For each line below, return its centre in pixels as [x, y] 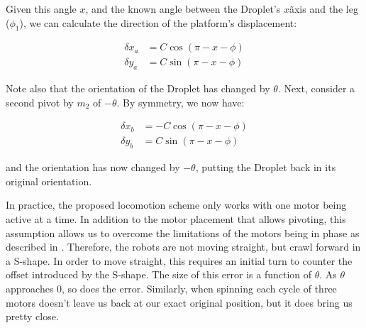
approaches [30, 289]
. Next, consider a [316, 88]
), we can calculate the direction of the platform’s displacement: [158, 22]
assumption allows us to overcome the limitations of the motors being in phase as [183, 233]
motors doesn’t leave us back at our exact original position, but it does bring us [179, 302]
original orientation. [49, 181]
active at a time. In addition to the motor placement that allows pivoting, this [176, 219]
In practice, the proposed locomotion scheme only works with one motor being [176, 205]
